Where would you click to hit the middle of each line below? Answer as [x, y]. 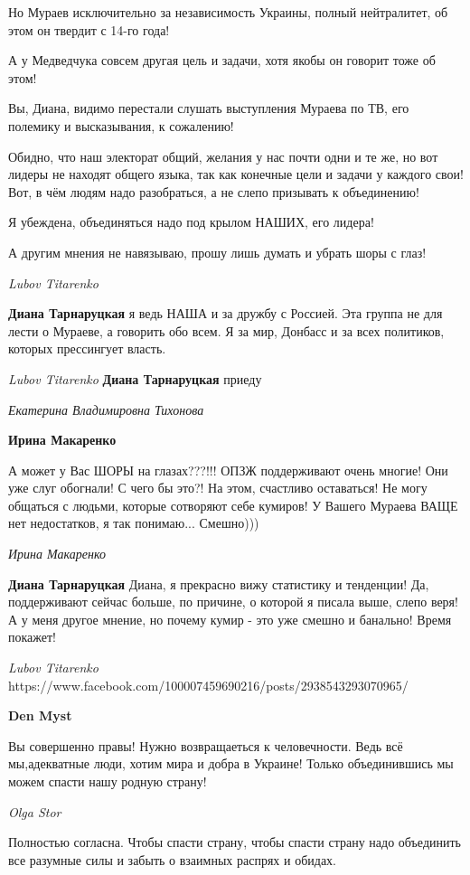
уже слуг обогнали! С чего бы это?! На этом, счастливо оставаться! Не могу [218, 488]
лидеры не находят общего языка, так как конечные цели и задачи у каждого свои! [236, 174]
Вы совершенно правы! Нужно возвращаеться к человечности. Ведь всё [206, 745]
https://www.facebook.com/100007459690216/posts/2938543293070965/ [208, 685]
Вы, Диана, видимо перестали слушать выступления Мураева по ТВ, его [209, 108]
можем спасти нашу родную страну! [108, 781]
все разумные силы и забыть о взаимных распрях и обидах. [172, 859]
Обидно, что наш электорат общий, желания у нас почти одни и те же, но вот [223, 156]
